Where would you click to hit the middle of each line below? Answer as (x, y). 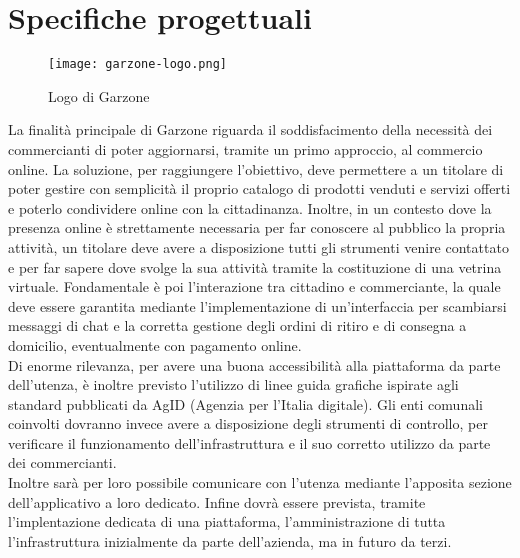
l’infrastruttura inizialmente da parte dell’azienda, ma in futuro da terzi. (230, 540)
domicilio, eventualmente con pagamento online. (155, 344)
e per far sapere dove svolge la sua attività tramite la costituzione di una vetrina (255, 266)
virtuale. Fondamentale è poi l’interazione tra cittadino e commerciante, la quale (254, 286)
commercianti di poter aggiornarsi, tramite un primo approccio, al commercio (245, 148)
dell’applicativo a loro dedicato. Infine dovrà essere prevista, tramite (217, 501)
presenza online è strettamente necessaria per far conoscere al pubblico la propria (257, 227)
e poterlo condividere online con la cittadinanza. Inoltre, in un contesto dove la (250, 207)
